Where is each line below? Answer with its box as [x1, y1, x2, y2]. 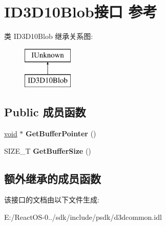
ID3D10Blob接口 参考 [4, 1, 157, 22]
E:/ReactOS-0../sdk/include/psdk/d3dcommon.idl [4, 212, 162, 222]
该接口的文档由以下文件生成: [4, 194, 99, 205]
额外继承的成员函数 [4, 170, 101, 186]
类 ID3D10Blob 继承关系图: [4, 31, 93, 42]
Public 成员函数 [4, 104, 86, 120]
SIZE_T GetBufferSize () [4, 145, 91, 156]
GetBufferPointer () [26, 128, 96, 139]
